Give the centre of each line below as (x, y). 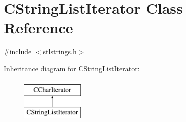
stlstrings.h (60, 52)
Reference (39, 28)
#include (18, 52)
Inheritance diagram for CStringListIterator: (72, 68)
